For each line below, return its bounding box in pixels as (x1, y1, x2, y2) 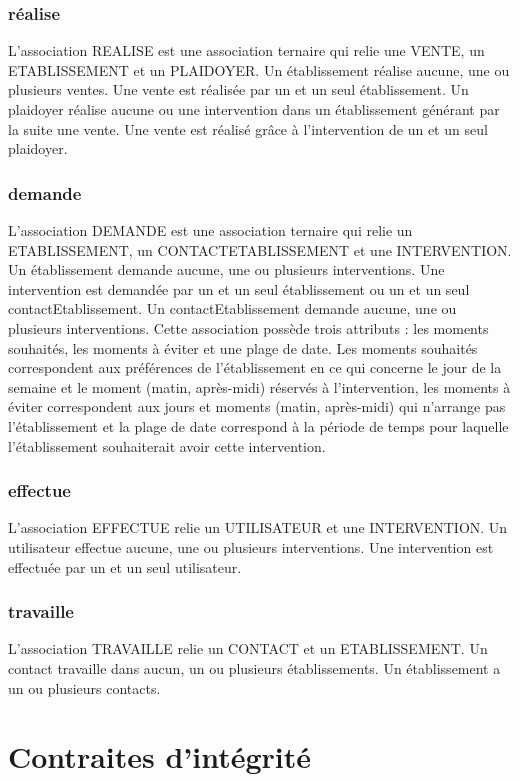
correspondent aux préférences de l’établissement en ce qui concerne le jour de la (8, 357, 502, 378)
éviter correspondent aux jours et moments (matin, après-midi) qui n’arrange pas (8, 396, 506, 417)
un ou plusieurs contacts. (8, 677, 161, 698)
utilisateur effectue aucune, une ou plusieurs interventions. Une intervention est (8, 536, 494, 557)
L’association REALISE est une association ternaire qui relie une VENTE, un (8, 40, 485, 61)
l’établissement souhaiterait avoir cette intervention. (8, 435, 326, 456)
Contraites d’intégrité (8, 736, 312, 777)
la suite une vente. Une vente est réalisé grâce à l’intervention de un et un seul (8, 118, 488, 139)
